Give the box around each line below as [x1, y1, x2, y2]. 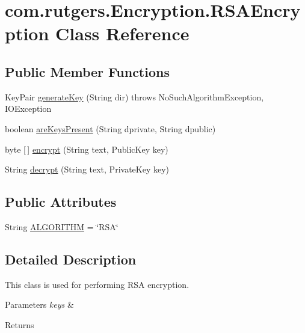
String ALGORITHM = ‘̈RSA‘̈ [5, 220, 119, 233]
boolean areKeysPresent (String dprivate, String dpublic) [5, 122, 216, 135]
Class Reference [55, 21, 189, 46]
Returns [5, 318, 34, 331]
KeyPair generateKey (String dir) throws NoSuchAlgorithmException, [5, 90, 264, 103]
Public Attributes [5, 192, 117, 211]
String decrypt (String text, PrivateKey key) [5, 163, 170, 176]
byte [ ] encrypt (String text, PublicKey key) [5, 142, 168, 155]
